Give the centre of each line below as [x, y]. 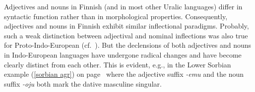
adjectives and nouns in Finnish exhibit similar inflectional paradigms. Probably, [127, 26]
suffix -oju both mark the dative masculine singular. [83, 83]
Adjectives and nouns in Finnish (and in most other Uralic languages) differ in [123, 6]
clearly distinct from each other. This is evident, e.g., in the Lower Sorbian [118, 64]
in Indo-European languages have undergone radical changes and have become [123, 54]
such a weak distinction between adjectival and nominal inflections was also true [126, 35]
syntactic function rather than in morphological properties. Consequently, [116, 16]
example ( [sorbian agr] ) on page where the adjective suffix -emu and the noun [124, 74]
